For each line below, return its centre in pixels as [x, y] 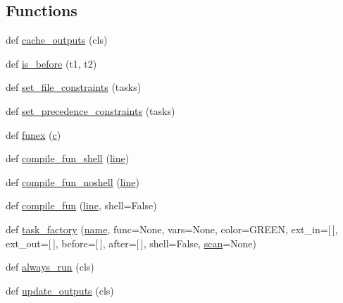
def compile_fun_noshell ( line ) [73, 181]
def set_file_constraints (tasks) [74, 87]
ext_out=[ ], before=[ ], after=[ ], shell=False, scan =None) [131, 243]
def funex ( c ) [33, 134]
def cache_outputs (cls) [57, 40]
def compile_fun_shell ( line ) [68, 158]
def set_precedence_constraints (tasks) [91, 110]
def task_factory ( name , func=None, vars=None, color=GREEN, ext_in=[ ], [172, 229]
